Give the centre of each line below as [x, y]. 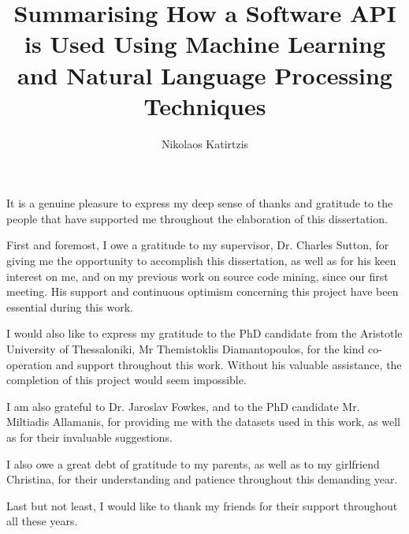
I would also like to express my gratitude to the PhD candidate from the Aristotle [204, 333]
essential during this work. [70, 306]
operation [30, 364]
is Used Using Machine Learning [205, 44]
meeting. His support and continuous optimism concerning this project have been [203, 291]
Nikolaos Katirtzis [205, 143]
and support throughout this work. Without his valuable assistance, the [229, 364]
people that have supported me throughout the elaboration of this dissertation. [197, 218]
